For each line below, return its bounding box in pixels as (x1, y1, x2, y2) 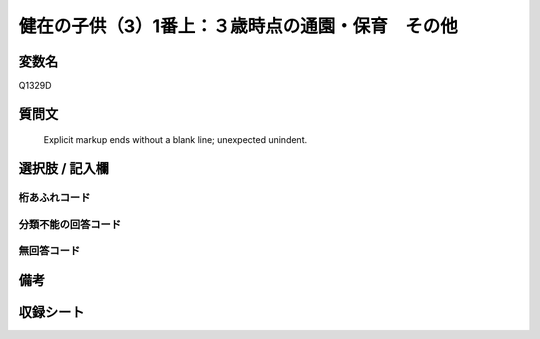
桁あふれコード (18, 191, 91, 205)
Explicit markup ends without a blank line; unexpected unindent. (43, 134, 308, 146)
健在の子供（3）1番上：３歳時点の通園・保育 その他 (18, 15, 459, 37)
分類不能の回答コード (18, 217, 122, 231)
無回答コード (18, 244, 81, 258)
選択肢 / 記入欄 (18, 160, 110, 177)
